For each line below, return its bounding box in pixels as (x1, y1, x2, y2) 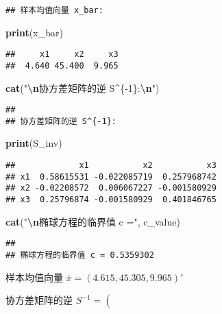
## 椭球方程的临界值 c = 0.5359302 (5, 250, 154, 260)
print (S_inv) (5, 136, 62, 150)
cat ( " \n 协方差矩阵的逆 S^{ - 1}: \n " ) (5, 80, 160, 95)
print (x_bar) (5, 25, 63, 39)
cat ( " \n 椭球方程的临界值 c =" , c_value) (5, 214, 180, 228)
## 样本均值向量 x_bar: (5, 5, 103, 15)
